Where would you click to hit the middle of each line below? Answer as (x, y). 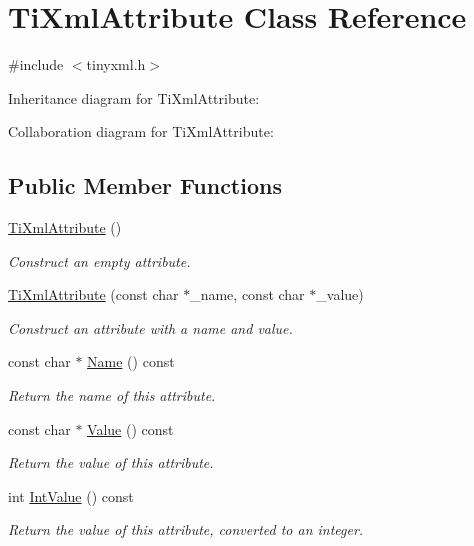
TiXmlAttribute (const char (93, 294)
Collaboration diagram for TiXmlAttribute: (141, 131)
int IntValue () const (71, 495)
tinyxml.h (116, 64)
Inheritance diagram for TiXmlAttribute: (134, 97)
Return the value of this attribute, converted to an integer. (186, 529)
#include (36, 64)
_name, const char (247, 294)
